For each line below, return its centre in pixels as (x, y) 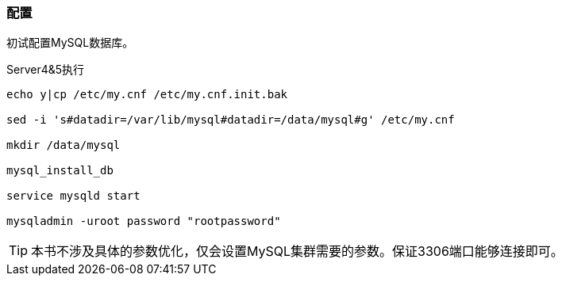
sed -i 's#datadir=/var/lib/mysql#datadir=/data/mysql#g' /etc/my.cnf (231, 120)
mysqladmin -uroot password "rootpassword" (144, 221)
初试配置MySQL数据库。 (70, 43)
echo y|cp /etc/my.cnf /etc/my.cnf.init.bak (147, 95)
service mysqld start (73, 196)
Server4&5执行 (46, 70)
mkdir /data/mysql (64, 145)
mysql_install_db (60, 171)
